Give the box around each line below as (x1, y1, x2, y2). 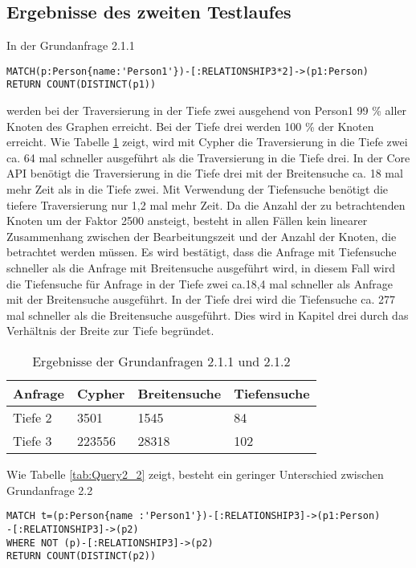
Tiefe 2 (13, 408, 52, 427)
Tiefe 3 (13, 431, 52, 451)
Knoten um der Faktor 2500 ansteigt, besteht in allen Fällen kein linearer (6, 212, 368, 229)
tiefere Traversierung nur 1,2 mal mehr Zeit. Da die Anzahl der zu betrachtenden (6, 196, 406, 213)
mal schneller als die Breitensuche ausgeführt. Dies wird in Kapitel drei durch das (6, 306, 409, 323)
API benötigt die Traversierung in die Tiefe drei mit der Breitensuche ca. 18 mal (6, 165, 403, 182)
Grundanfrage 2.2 (6, 481, 93, 498)
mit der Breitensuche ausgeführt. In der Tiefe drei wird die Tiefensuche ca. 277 (6, 291, 396, 308)
